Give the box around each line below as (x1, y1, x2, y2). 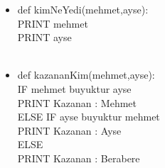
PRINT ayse (17, 30, 72, 45)
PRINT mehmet (17, 16, 88, 30)
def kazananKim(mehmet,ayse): (17, 67, 155, 82)
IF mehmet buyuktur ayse (17, 81, 132, 96)
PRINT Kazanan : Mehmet (17, 95, 137, 110)
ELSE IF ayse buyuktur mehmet (17, 109, 160, 124)
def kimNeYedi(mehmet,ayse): (17, 2, 149, 16)
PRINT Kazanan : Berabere (17, 150, 140, 165)
